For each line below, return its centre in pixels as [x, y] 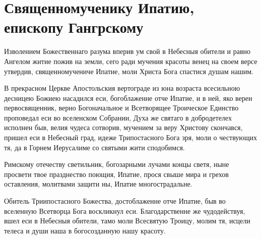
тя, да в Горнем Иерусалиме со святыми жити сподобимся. [94, 147]
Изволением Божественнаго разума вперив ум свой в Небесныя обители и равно [127, 51]
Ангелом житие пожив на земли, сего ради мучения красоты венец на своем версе [131, 61]
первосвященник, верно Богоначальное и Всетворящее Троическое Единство [121, 108]
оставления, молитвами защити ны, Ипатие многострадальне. [98, 184]
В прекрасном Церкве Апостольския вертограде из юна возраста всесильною [122, 88]
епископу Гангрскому [74, 27]
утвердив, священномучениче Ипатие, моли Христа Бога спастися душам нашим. [129, 71]
